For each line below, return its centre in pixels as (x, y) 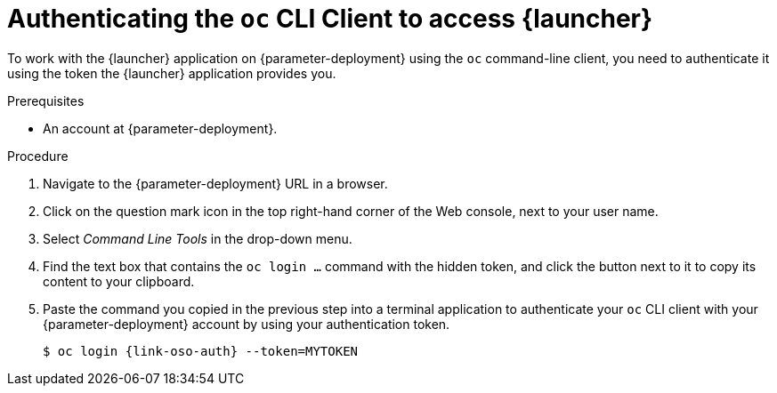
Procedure (38, 156)
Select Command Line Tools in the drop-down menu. (198, 238)
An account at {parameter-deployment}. (160, 128)
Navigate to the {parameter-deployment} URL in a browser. (215, 183)
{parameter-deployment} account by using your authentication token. (247, 324)
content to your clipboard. (119, 281)
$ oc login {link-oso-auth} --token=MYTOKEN (201, 351)
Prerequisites (46, 100)
